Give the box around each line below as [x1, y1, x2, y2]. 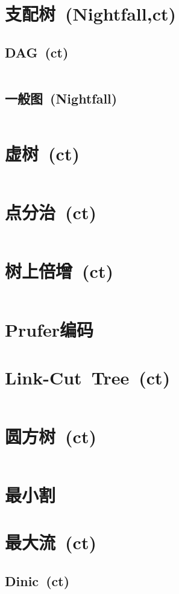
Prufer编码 [5, 317, 94, 342]
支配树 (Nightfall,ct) [5, 1, 176, 26]
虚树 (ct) [5, 140, 80, 165]
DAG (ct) [5, 42, 69, 61]
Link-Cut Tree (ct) [5, 365, 171, 389]
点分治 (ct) [5, 200, 96, 225]
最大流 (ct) [5, 530, 96, 555]
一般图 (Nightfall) [5, 88, 118, 107]
